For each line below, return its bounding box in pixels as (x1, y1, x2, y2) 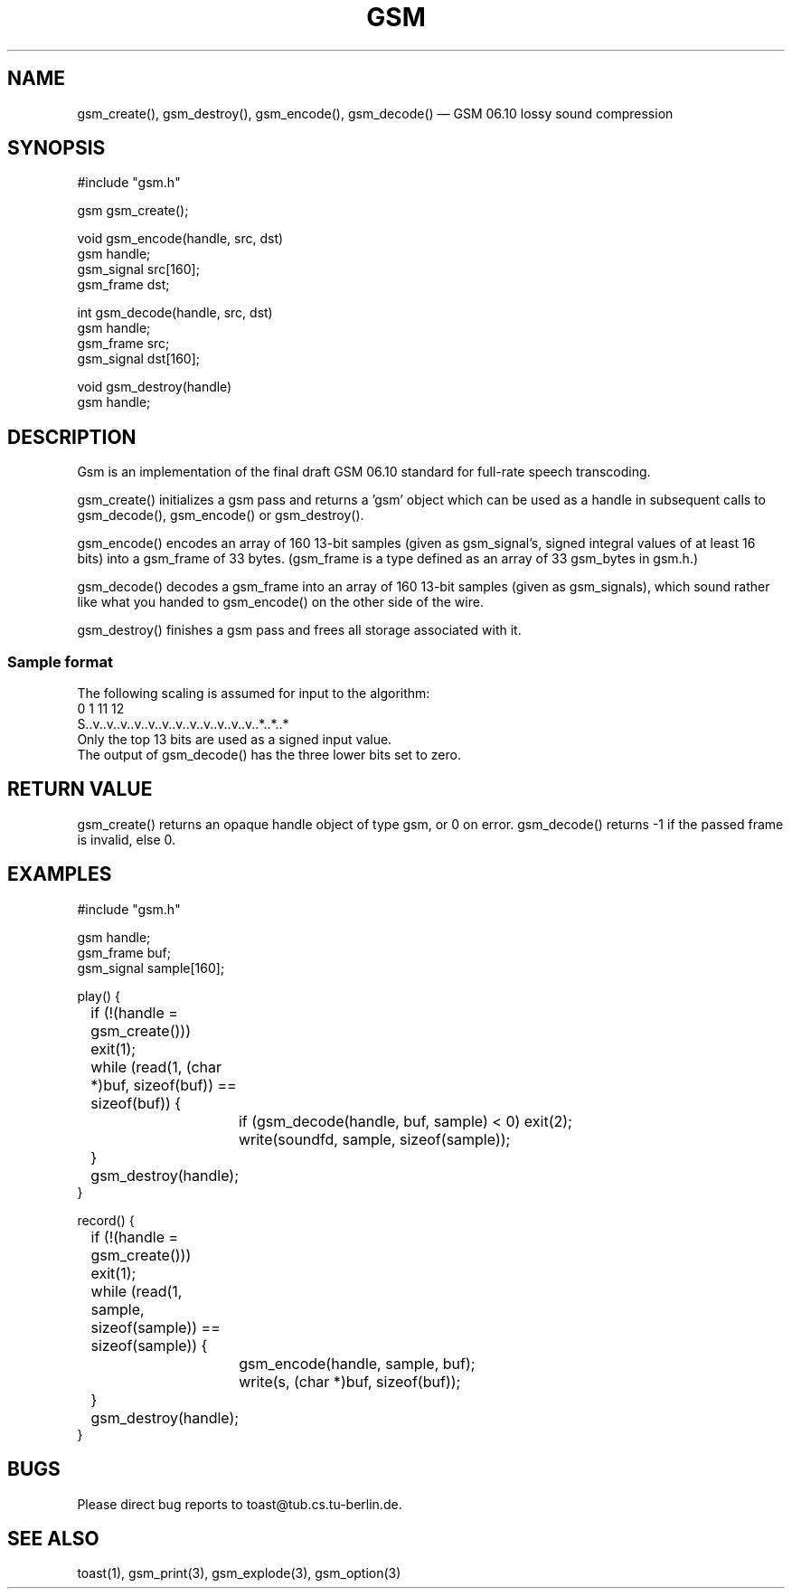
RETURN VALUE (7, 778, 153, 801)
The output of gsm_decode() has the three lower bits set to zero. (77, 747, 461, 763)
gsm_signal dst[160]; (77, 351, 201, 367)
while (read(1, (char (90, 1057, 222, 1076)
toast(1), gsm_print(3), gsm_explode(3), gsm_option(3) (77, 1565, 401, 1582)
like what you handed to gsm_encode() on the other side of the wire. (77, 594, 484, 610)
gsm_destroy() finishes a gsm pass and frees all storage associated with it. (77, 622, 522, 638)
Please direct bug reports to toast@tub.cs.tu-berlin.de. (77, 1496, 402, 1512)
